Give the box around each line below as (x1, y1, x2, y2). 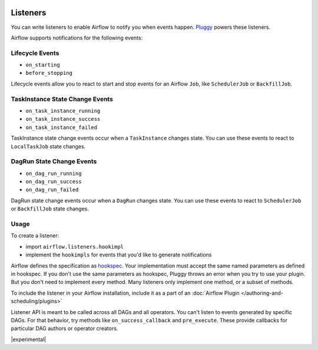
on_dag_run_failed (25, 186, 79, 193)
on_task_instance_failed (25, 124, 97, 131)
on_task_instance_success (25, 115, 101, 123)
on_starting (25, 62, 60, 68)
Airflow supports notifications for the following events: (11, 34, 143, 41)
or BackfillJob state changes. (11, 205, 90, 212)
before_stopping (25, 70, 73, 77)
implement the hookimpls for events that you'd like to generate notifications (25, 251, 212, 259)
